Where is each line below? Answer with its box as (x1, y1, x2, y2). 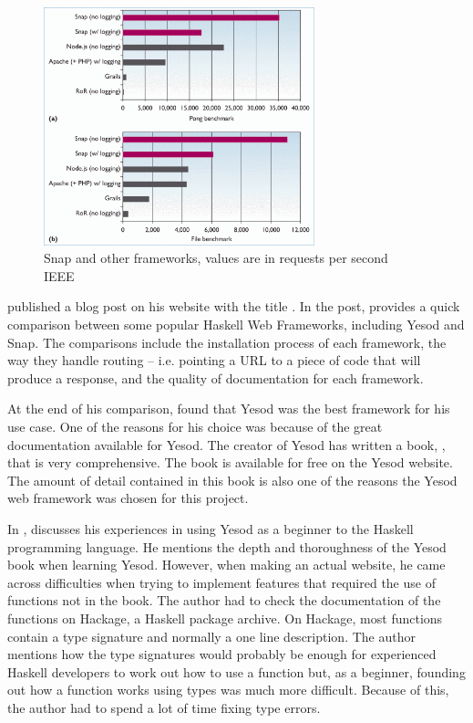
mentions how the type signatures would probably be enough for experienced (7, 644, 437, 664)
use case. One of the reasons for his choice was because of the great (7, 416, 383, 435)
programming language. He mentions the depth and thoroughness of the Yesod (7, 537, 447, 556)
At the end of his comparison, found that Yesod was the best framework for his (7, 399, 450, 418)
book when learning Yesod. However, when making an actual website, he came (7, 555, 446, 574)
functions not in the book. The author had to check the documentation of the (7, 591, 441, 610)
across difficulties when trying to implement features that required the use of (7, 572, 436, 592)
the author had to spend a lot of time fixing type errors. (7, 697, 321, 717)
